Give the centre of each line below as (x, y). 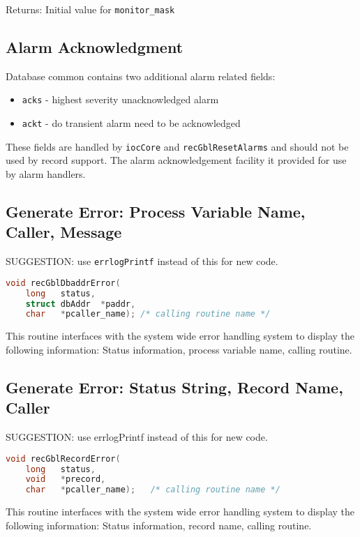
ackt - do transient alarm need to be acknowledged (131, 123)
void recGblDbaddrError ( (63, 283)
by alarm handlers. (46, 174)
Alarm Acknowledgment (95, 47)
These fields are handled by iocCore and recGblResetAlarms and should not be (177, 146)
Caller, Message (64, 232)
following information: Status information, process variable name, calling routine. (179, 349)
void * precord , (66, 479)
